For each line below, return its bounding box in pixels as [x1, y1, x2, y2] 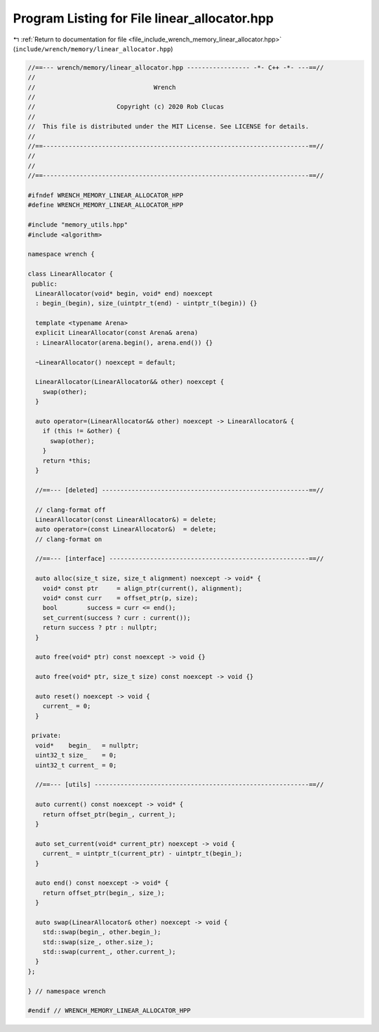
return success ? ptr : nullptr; [42, 623, 158, 632]
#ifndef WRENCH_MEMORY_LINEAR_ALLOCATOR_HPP [27, 192, 184, 199]
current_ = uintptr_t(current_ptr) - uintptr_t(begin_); [42, 849, 243, 858]
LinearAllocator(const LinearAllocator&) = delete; [35, 515, 217, 523]
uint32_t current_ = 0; [35, 761, 117, 769]
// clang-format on [35, 535, 102, 543]
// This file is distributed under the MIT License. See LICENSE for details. [27, 123, 310, 131]
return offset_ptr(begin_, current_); [42, 810, 176, 818]
